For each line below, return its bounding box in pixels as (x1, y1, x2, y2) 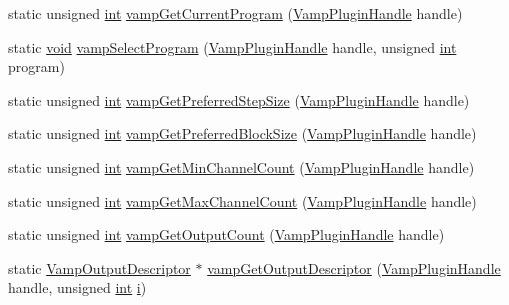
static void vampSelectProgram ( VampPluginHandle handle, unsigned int (8, 36, 457, 57)
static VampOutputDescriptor (8, 257, 191, 278)
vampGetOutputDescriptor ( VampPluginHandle (207, 257, 501, 278)
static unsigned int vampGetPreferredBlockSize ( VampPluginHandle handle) (8, 123, 477, 144)
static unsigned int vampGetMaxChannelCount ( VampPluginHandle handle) (8, 190, 477, 211)
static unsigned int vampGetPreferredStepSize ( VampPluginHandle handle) (8, 89, 470, 110)
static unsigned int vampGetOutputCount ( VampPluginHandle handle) (8, 224, 445, 245)
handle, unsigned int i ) (8, 277, 147, 298)
